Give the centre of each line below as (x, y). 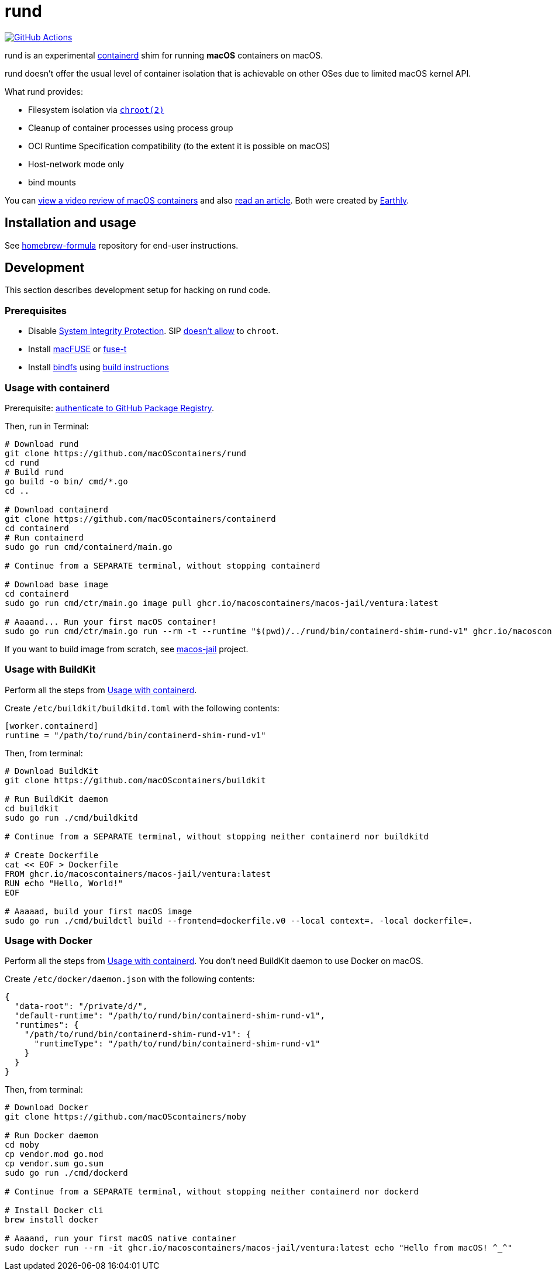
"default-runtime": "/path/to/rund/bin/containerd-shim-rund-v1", (170, 1016)
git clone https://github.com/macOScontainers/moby (126, 1117)
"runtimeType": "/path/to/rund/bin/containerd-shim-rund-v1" (177, 1044)
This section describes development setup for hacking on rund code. (138, 290)
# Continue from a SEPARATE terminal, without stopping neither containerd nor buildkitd (217, 836)
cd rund (22, 462)
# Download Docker (47, 1108)
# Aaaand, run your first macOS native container (121, 1239)
